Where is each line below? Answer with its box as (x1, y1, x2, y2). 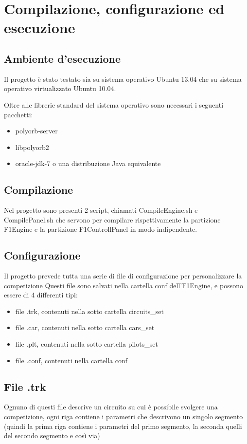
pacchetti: (4, 109, 33, 119)
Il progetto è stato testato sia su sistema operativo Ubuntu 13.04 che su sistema (4, 74, 242, 84)
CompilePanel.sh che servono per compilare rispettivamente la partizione (4, 214, 221, 224)
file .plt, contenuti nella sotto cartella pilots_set (15, 339, 158, 349)
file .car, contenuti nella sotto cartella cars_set (15, 322, 155, 333)
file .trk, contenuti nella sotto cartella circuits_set (15, 306, 164, 316)
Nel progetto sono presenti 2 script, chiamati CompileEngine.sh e (4, 205, 198, 215)
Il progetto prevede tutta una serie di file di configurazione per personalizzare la (4, 271, 242, 281)
